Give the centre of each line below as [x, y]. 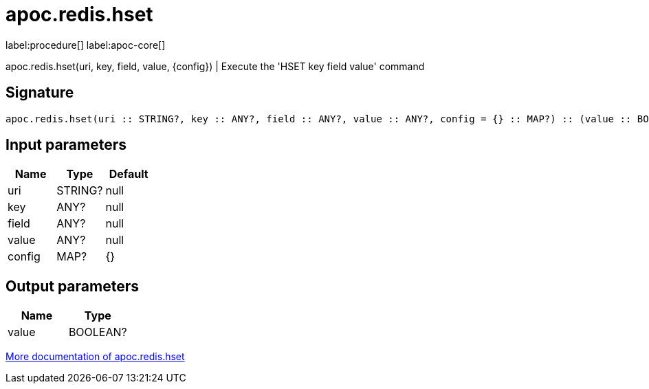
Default [129, 174]
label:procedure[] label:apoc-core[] [86, 45]
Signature [40, 93]
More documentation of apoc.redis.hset [95, 357]
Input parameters [66, 145]
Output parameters [72, 286]
